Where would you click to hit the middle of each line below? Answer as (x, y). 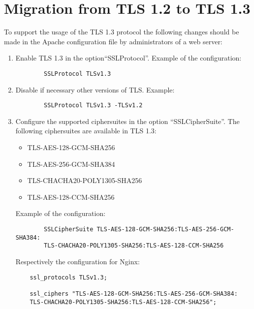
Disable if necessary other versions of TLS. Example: (95, 89)
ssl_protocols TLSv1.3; (68, 277)
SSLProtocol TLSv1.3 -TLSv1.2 (93, 106)
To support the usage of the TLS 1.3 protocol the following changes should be (122, 32)
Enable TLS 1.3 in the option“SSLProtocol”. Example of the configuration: (128, 58)
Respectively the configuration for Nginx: (78, 261)
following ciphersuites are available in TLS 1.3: (86, 131)
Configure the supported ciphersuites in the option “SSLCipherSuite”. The (127, 121)
